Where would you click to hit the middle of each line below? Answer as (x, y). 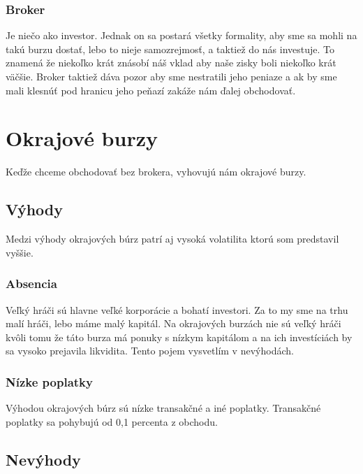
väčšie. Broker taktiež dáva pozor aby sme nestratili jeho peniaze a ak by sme (171, 76)
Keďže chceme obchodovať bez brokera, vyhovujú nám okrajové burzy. (156, 172)
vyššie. (20, 252)
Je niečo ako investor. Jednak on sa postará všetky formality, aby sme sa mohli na (181, 35)
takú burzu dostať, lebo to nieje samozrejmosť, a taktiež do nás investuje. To (170, 49)
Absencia (31, 283)
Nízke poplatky (49, 381)
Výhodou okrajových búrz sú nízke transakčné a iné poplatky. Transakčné (163, 408)
